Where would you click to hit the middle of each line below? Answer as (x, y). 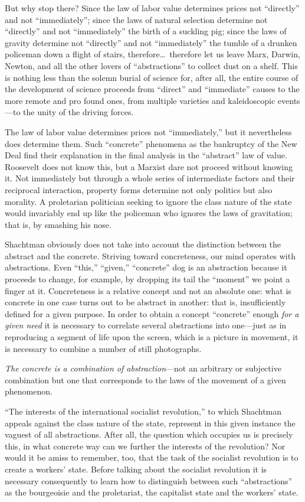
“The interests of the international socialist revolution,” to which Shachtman (143, 411)
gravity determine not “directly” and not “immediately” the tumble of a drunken (151, 42)
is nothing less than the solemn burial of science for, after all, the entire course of (152, 77)
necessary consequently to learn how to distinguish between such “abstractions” (149, 480)
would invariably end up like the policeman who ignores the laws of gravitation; (149, 213)
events (289, 100)
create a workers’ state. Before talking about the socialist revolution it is (136, 469)
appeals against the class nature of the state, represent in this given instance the (150, 423)
